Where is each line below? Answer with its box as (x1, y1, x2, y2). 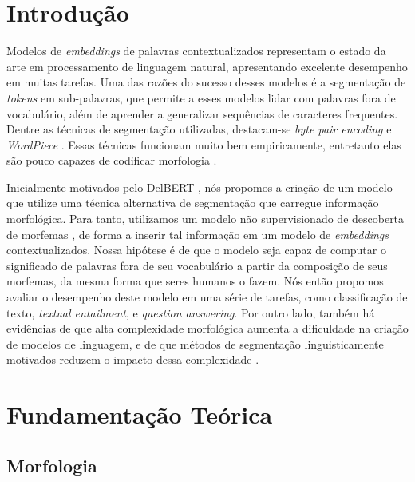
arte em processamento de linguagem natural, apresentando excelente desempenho (6, 58, 408, 74)
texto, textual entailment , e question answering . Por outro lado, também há (6, 304, 375, 321)
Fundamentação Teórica (6, 398, 273, 431)
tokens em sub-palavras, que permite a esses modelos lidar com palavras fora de (6, 89, 396, 106)
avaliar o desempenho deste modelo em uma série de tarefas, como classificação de (6, 289, 408, 305)
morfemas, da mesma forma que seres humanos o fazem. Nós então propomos (6, 273, 384, 289)
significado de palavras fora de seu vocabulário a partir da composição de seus (6, 257, 388, 273)
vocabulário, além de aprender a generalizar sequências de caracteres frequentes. (6, 105, 398, 121)
